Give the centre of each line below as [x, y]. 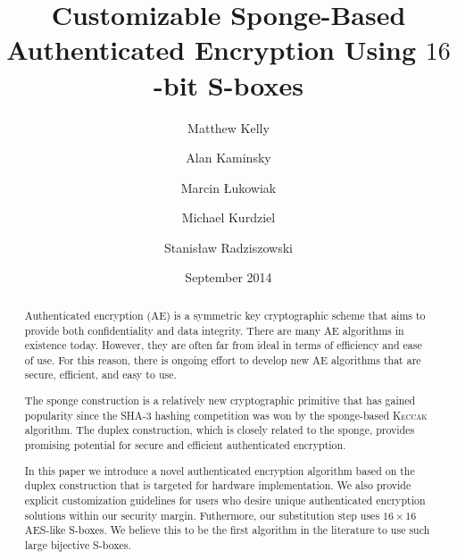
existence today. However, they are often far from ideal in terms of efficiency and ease [223, 345]
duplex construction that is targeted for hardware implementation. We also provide [218, 485]
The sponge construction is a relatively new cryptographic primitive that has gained [220, 400]
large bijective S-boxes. [78, 544]
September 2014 [228, 277]
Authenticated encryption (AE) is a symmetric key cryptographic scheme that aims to [225, 315]
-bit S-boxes [228, 84]
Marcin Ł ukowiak [228, 187]
